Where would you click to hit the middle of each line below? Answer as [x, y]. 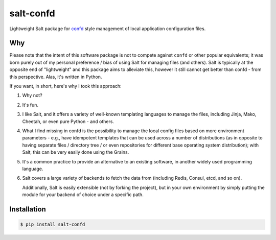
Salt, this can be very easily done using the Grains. [76, 152]
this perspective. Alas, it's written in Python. [56, 77]
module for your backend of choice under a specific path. [83, 195]
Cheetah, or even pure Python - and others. [68, 121]
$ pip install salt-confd [53, 224]
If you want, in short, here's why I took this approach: [66, 86]
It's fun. [30, 105]
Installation [28, 209]
